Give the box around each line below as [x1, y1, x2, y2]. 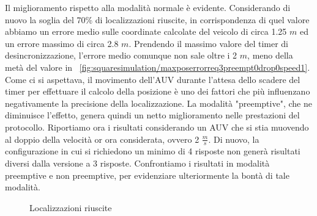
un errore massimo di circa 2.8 [5, 37, 119, 49]
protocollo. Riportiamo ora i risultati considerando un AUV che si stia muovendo [5, 120, 309, 133]
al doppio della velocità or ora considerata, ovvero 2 [5, 132, 200, 145]
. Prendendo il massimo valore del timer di [129, 37, 288, 49]
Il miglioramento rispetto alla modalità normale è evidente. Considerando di [5, 1, 291, 13]
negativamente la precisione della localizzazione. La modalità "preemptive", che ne [5, 96, 312, 109]
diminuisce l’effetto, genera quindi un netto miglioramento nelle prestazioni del [5, 109, 300, 121]
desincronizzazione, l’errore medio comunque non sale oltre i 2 [5, 49, 237, 62]
